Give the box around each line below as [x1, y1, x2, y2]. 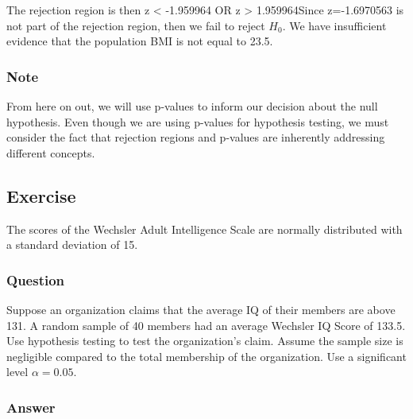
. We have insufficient [282, 17, 387, 33]
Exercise [6, 183, 76, 208]
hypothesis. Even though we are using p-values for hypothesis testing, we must [6, 113, 389, 130]
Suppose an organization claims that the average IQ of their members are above [6, 301, 396, 317]
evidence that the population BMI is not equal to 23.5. [6, 33, 273, 49]
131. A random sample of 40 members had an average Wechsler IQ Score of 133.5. [6, 316, 406, 333]
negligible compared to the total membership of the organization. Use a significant [6, 347, 407, 364]
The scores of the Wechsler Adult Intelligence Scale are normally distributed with [6, 220, 403, 237]
